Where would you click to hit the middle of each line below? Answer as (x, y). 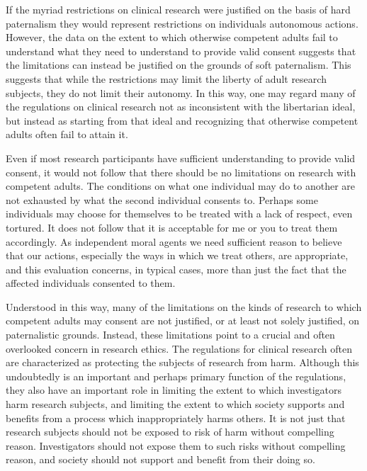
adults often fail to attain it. (67, 134)
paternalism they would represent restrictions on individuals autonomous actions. (182, 23)
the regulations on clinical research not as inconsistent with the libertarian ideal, (181, 107)
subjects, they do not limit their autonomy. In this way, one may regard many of (181, 92)
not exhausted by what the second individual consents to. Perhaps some (162, 199)
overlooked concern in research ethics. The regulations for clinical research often (179, 348)
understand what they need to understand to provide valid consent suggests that (181, 51)
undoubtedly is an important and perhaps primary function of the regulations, (176, 376)
